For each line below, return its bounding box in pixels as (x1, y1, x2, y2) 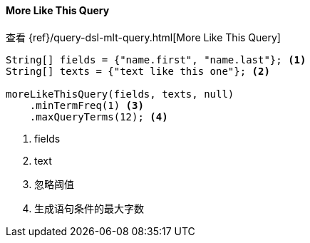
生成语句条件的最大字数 (34, 202, 144, 214)
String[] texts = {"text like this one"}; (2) (6, 65, 270, 77)
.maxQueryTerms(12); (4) (29, 110, 168, 123)
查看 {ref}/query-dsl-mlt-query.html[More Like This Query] (6, 31, 281, 43)
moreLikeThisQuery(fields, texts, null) (6, 88, 234, 100)
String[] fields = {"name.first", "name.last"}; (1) (6, 53, 306, 66)
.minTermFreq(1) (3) (29, 99, 144, 111)
